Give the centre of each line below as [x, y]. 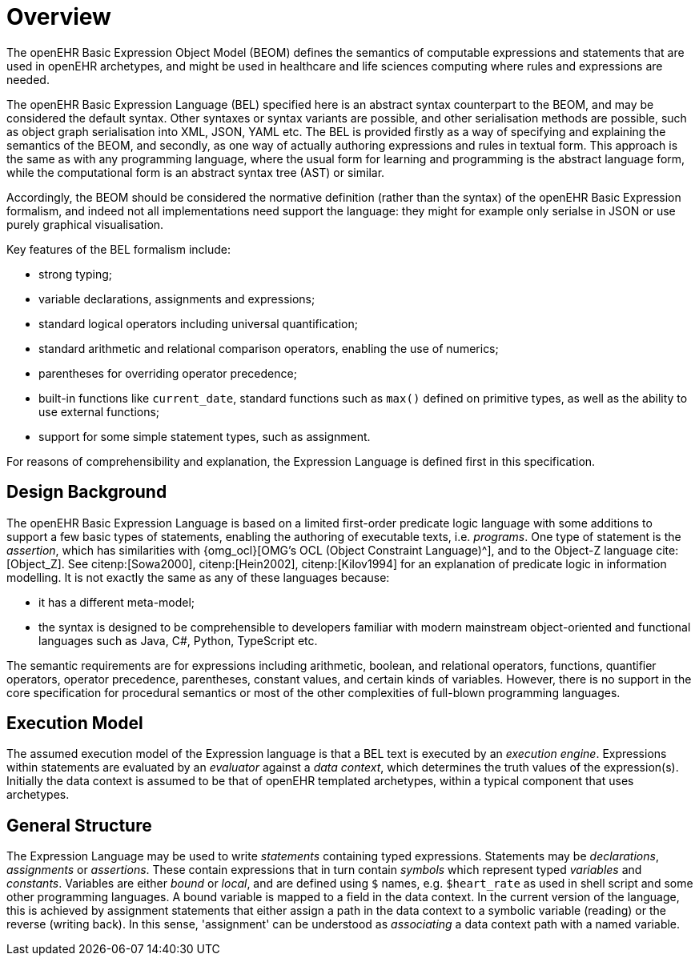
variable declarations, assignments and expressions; [177, 299]
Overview [59, 17]
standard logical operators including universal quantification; [198, 323]
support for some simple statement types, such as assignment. [205, 436]
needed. [28, 79]
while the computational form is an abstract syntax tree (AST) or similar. [196, 172]
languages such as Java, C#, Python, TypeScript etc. [178, 640]
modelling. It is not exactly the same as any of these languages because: [198, 577]
